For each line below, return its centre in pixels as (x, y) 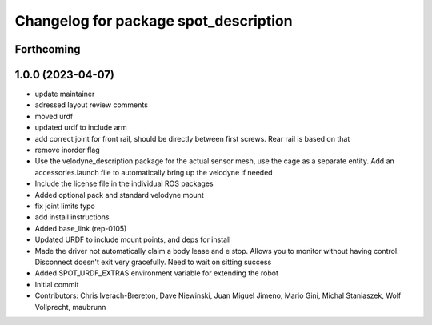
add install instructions (72, 217)
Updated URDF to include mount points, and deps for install (133, 239)
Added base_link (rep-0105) (81, 228)
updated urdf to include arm (81, 127)
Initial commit (57, 284)
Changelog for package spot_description (154, 21)
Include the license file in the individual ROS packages (124, 183)
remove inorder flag (67, 150)
